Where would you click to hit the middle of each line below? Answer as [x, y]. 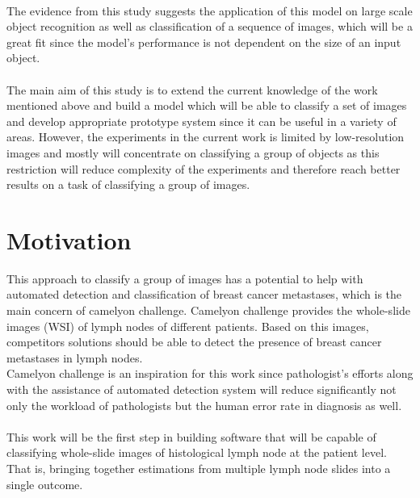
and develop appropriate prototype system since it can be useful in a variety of [202, 121]
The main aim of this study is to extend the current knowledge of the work [192, 89]
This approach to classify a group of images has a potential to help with [185, 278]
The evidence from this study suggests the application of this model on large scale [210, 10]
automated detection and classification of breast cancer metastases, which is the [204, 294]
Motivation [69, 239]
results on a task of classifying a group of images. [128, 184]
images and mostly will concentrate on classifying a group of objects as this [193, 152]
